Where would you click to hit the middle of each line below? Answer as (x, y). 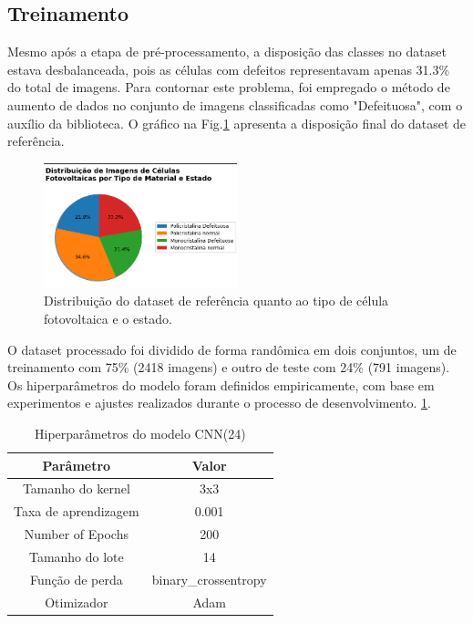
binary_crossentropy (209, 579)
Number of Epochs (76, 534)
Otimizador (77, 602)
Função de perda (76, 579)
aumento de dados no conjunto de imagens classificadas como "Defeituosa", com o (235, 104)
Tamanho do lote (76, 557)
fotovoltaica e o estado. (108, 319)
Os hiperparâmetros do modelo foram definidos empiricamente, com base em (221, 384)
